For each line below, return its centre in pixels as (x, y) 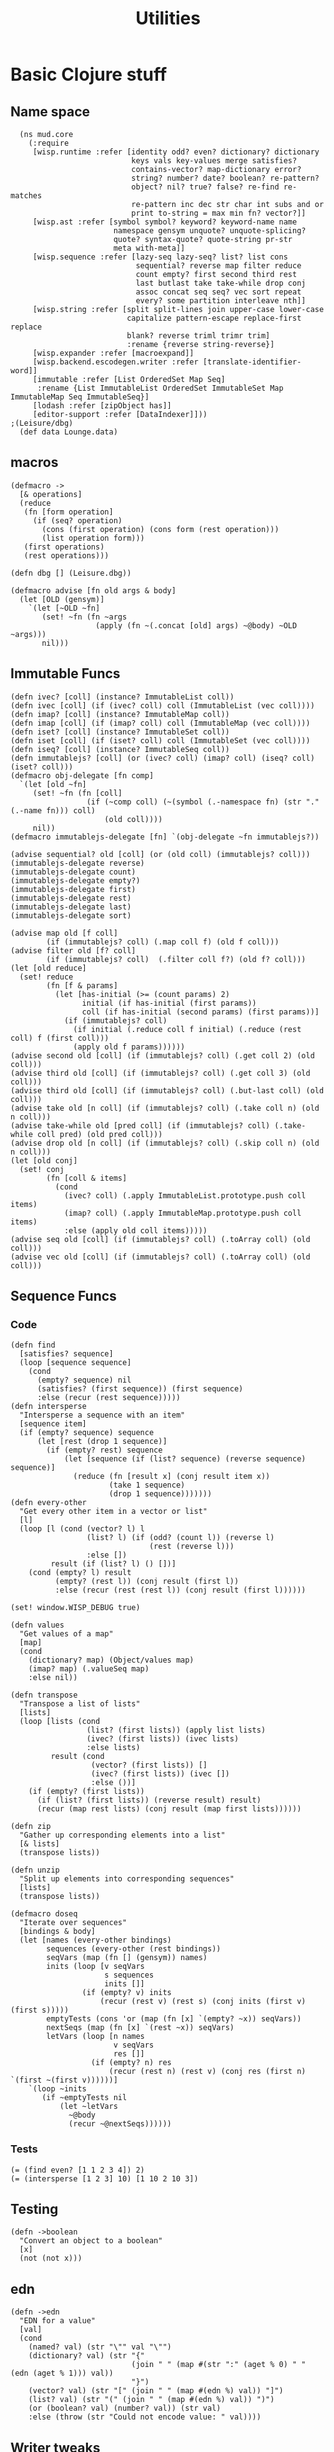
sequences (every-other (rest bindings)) (134, 1949)
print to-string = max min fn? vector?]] (219, 213)
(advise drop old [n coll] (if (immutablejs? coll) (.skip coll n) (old (165, 1143)
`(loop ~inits (57, 2089)
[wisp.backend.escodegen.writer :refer (115, 362)
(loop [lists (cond (60, 1722)
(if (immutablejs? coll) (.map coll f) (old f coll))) (163, 942)
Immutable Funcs (65, 673)
